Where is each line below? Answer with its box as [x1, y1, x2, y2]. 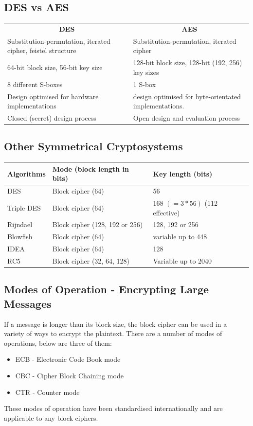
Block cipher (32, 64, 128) [52, 256, 129, 266]
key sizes [133, 67, 159, 77]
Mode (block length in [52, 163, 129, 174]
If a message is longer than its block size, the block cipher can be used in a [4, 319, 227, 329]
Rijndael [7, 219, 33, 230]
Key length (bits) [153, 168, 213, 178]
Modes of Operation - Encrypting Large [4, 282, 209, 297]
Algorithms [7, 168, 46, 178]
